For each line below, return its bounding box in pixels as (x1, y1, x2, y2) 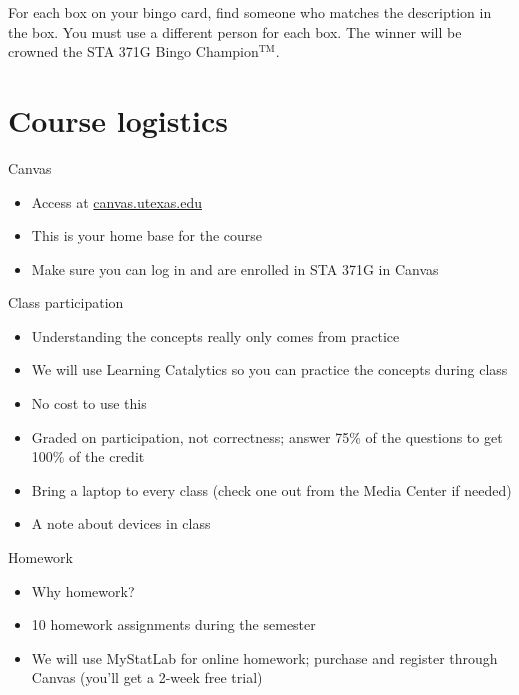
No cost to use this (31, 393, 147, 414)
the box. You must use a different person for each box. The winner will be (8, 21, 462, 42)
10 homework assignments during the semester (31, 614, 316, 635)
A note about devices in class (31, 513, 211, 534)
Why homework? (31, 580, 135, 601)
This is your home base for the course (31, 225, 263, 246)
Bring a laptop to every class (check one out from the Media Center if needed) (31, 479, 512, 500)
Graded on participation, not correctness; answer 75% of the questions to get (31, 426, 503, 447)
